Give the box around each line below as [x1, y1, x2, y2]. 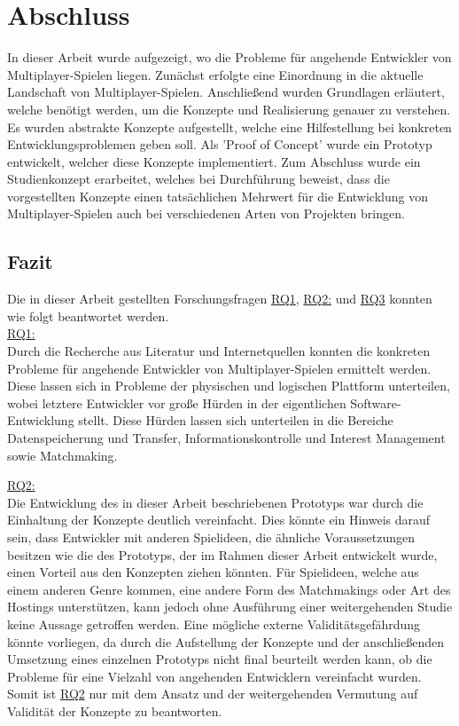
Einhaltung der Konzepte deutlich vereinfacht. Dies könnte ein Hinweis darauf [7, 510, 431, 529]
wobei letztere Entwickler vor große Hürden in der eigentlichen [7, 393, 346, 412]
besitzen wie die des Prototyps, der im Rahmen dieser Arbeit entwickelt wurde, [7, 545, 438, 564]
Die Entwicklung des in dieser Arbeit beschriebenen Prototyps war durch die [7, 493, 424, 511]
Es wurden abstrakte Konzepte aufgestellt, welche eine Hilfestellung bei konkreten [7, 117, 452, 136]
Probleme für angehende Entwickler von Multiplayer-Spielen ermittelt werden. [7, 359, 432, 377]
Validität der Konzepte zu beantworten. [7, 701, 222, 720]
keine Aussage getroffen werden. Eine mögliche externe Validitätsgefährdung [7, 614, 421, 633]
